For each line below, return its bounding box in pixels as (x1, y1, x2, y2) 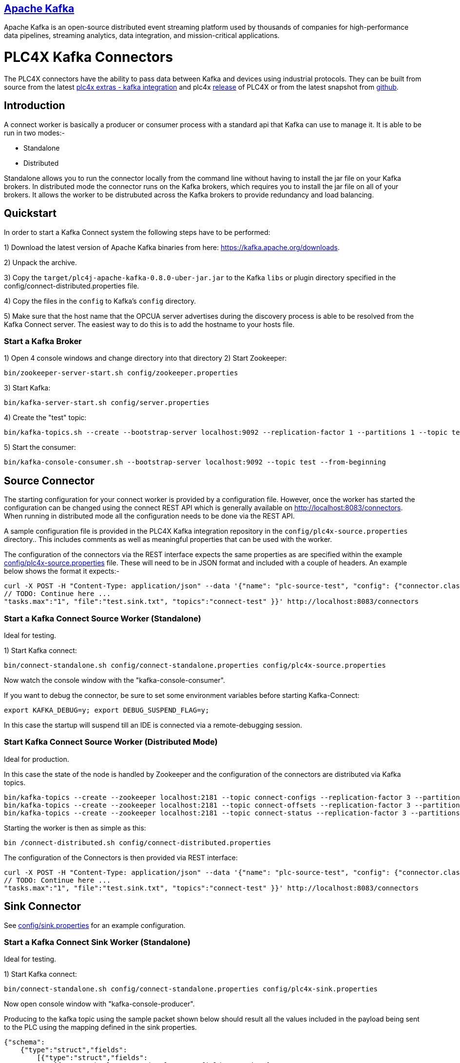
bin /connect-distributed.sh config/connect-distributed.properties (4, 838, 271, 847)
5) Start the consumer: (4, 443, 76, 452)
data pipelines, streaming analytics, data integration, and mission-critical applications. (4, 31, 280, 40)
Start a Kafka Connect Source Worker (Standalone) (4, 613, 201, 623)
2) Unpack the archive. (4, 258, 77, 267)
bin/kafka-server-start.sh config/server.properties (4, 399, 210, 407)
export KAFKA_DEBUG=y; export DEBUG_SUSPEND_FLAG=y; (4, 706, 210, 714)
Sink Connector (4, 900, 81, 913)
